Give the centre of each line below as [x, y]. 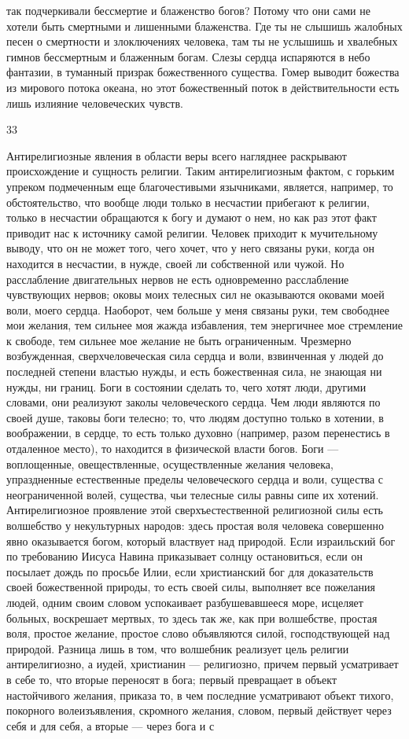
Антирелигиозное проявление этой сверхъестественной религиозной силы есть [195, 510]
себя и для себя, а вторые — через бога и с [111, 725]
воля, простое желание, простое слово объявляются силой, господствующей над [198, 633]
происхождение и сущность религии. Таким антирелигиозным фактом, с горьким [201, 171]
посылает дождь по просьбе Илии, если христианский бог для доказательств [190, 571]
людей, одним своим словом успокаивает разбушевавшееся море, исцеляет [185, 602]
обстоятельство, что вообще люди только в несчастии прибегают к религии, [188, 202]
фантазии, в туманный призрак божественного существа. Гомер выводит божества [203, 72]
